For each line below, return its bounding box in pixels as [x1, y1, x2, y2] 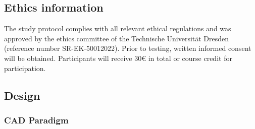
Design [4, 87, 40, 103]
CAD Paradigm [4, 113, 69, 126]
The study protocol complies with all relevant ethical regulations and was [4, 23, 231, 34]
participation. [4, 62, 46, 73]
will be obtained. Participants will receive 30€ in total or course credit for [4, 52, 232, 63]
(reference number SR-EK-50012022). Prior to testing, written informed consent [4, 43, 251, 53]
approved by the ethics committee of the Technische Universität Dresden [4, 33, 229, 43]
